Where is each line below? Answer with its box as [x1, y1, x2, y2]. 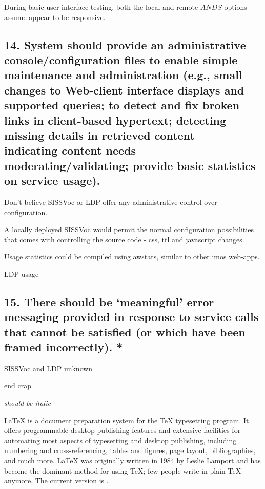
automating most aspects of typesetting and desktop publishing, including [4, 435, 237, 445]
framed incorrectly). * [4, 339, 123, 355]
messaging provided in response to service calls [4, 309, 259, 325]
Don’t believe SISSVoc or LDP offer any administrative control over [4, 196, 217, 207]
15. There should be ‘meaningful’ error [4, 293, 214, 309]
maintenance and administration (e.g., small [4, 67, 242, 83]
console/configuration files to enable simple [4, 51, 238, 67]
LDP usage [4, 268, 39, 279]
